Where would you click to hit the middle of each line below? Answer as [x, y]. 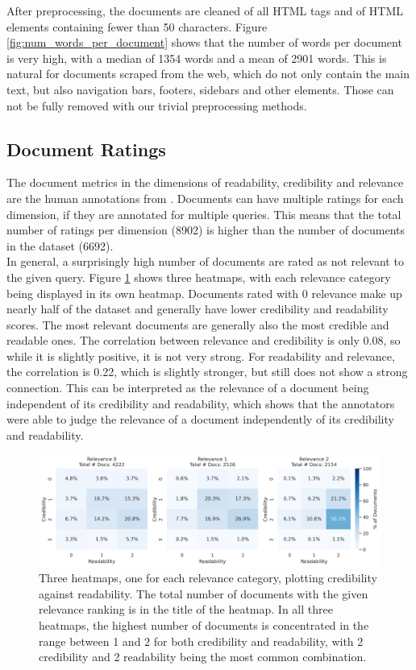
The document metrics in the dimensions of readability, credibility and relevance [205, 182]
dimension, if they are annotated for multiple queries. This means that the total [204, 214]
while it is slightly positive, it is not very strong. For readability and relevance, [201, 356]
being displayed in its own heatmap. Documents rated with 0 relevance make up [204, 293]
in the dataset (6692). [60, 245]
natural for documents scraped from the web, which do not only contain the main [208, 74]
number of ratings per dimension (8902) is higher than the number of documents [206, 230]
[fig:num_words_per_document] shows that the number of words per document [204, 42]
